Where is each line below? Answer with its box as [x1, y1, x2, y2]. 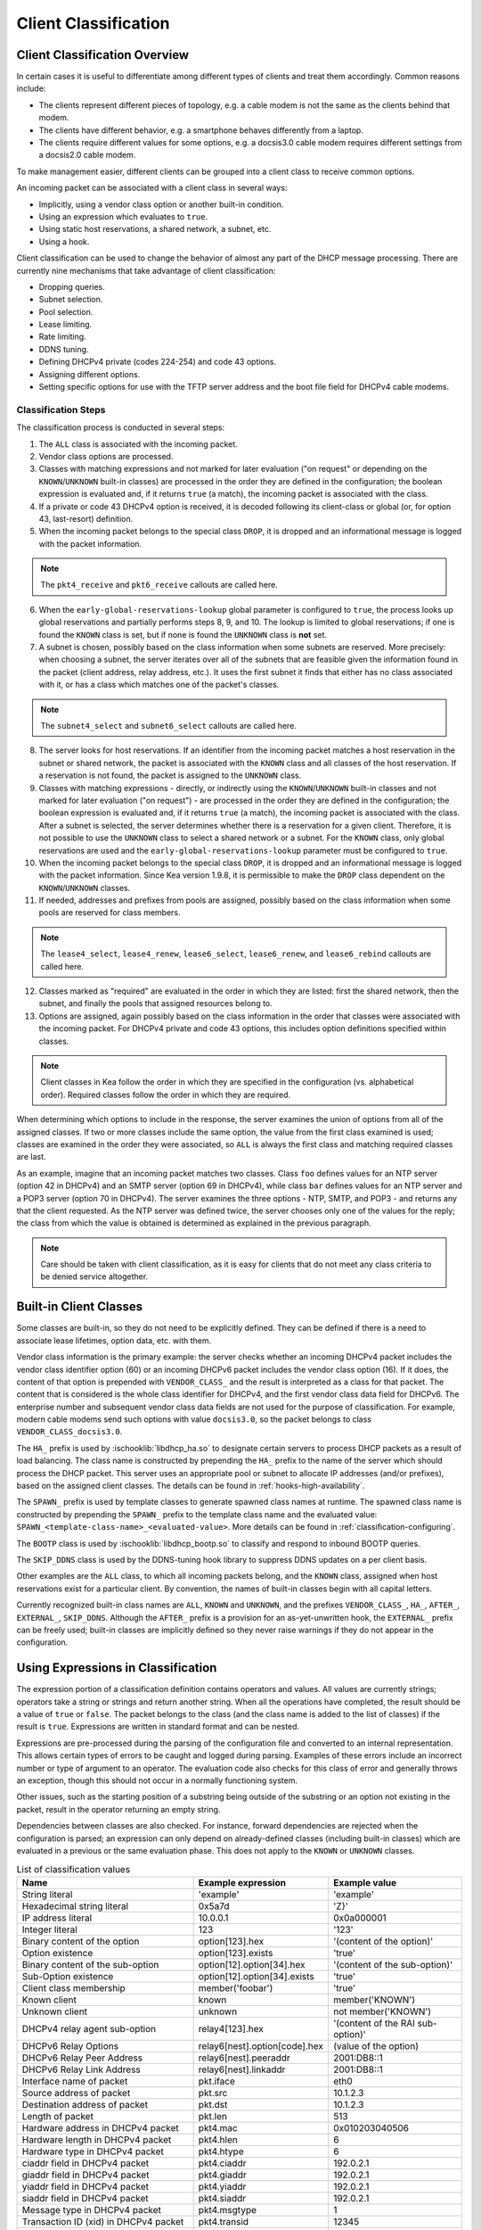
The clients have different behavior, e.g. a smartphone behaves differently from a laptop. [38, 125, 364, 136]
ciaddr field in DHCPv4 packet [21, 2157, 150, 2169]
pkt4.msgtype [198, 2203, 257, 2216]
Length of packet [21, 2110, 94, 2122]
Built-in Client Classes [16, 1299, 143, 1315]
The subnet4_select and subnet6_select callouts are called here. [40, 721, 298, 731]
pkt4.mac [198, 2121, 238, 2134]
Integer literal [21, 1923, 77, 1936]
